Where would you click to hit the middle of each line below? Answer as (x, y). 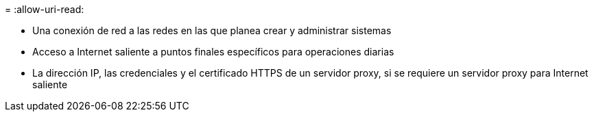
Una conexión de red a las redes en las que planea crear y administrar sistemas (212, 30)
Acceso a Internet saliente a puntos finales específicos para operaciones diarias (213, 52)
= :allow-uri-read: (45, 9)
